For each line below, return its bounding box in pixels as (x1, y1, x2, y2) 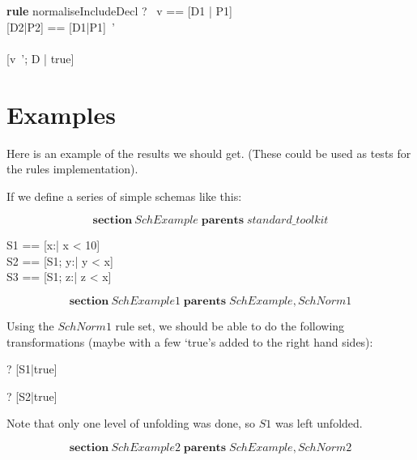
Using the (6, 317, 54, 334)
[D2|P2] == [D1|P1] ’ (6, 18, 115, 35)
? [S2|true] (6, 387, 57, 404)
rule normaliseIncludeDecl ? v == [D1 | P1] (6, 2, 232, 19)
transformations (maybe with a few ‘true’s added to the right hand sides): (6, 333, 373, 350)
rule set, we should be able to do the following (115, 317, 345, 334)
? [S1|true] (6, 360, 57, 377)
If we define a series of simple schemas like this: (6, 187, 242, 204)
